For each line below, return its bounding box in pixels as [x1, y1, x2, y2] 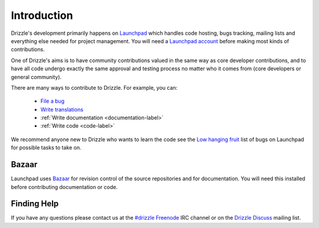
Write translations [40, 106, 84, 113]
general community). [11, 73, 62, 80]
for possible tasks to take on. [11, 144, 82, 151]
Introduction [11, 9, 73, 22]
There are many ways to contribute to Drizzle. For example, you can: [11, 84, 178, 91]
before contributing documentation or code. [11, 183, 118, 190]
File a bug [40, 97, 65, 105]
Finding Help [11, 198, 59, 209]
